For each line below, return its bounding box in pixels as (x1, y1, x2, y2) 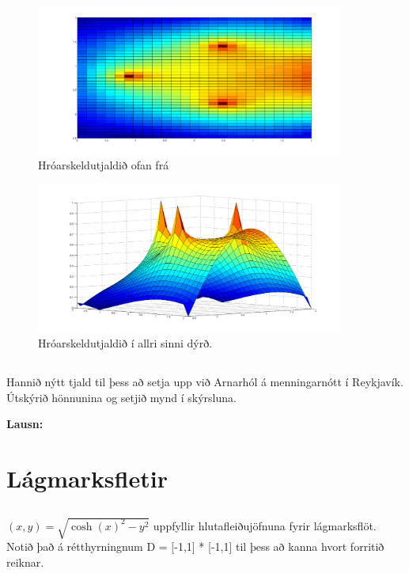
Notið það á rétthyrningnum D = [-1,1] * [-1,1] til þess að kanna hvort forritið (6, 538, 384, 555)
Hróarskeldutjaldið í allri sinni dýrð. (38, 335, 213, 351)
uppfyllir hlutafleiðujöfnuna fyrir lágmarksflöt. (153, 517, 377, 533)
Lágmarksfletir (6, 462, 168, 495)
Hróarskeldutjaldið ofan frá (38, 157, 169, 173)
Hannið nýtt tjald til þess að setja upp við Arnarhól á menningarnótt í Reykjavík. (6, 374, 403, 390)
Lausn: (6, 416, 44, 432)
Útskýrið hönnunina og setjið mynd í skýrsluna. (6, 389, 237, 405)
